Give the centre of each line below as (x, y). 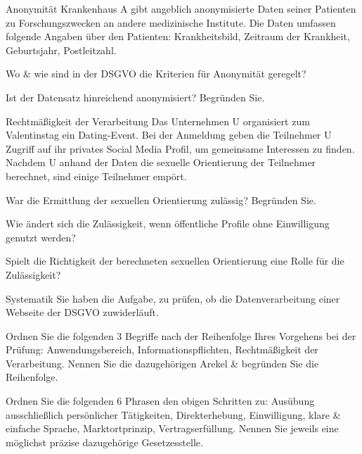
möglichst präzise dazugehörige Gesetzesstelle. (104, 442)
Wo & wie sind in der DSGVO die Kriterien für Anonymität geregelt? (156, 74)
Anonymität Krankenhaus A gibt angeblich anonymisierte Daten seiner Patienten (181, 8)
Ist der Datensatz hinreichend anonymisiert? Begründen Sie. (135, 97)
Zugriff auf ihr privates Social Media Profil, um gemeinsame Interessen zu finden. (180, 148)
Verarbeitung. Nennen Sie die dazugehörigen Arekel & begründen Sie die (162, 363)
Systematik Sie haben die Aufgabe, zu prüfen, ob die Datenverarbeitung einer (173, 298)
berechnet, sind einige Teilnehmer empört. (96, 176)
